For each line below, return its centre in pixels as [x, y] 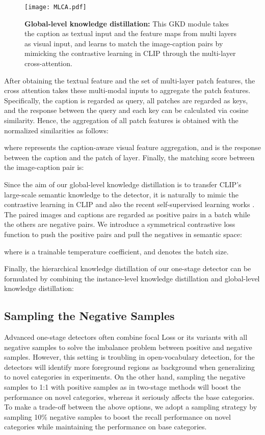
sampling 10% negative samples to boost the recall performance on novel [117, 416]
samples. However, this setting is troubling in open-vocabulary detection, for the [129, 357]
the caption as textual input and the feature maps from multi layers [131, 33]
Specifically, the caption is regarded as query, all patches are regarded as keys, [126, 100]
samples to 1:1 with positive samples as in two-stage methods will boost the [123, 387]
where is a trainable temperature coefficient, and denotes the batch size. [116, 251]
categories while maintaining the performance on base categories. [105, 427]
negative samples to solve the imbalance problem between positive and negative [128, 347]
